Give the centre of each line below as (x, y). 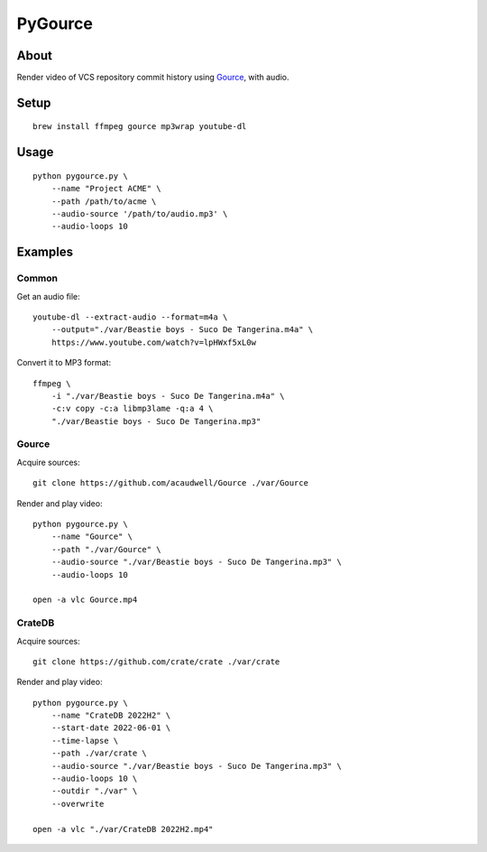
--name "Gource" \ (92, 537)
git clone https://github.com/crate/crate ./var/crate (156, 662)
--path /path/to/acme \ (104, 201)
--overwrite (78, 804)
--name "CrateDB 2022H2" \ (111, 716)
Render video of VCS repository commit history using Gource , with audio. (153, 78)
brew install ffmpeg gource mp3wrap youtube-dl (140, 127)
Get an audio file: (48, 296)
